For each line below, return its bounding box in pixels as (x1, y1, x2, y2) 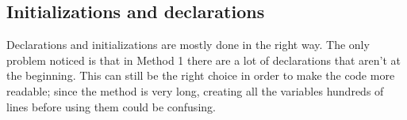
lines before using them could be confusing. (6, 98, 216, 114)
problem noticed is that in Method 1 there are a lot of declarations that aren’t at (6, 51, 401, 68)
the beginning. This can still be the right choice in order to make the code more (6, 67, 395, 84)
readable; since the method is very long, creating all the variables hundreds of (6, 82, 384, 99)
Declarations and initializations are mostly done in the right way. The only (6, 36, 370, 53)
